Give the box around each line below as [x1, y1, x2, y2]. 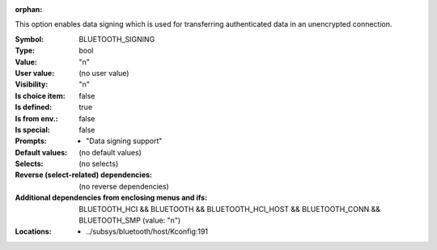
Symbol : [15, 34, 45, 44]
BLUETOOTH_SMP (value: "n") [78, 215, 181, 226]
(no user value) [78, 68, 129, 78]
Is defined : [15, 102, 53, 112]
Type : [15, 45, 36, 56]
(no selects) [78, 159, 119, 169]
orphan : [15, 5, 43, 14]
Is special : [15, 125, 50, 134]
